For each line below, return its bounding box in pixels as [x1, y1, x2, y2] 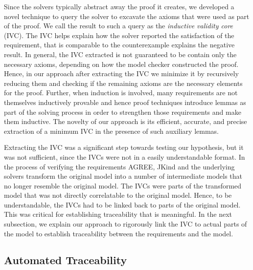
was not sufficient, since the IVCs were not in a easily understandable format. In [4, 151, 245, 162]
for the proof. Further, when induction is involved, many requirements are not [4, 87, 238, 98]
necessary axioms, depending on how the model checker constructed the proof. [4, 59, 239, 69]
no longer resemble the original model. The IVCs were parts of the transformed [4, 180, 242, 190]
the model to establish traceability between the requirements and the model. [4, 228, 233, 238]
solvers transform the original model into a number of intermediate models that [4, 171, 243, 181]
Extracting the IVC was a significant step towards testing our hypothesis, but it [4, 142, 244, 152]
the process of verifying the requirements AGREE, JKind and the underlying [4, 161, 235, 171]
